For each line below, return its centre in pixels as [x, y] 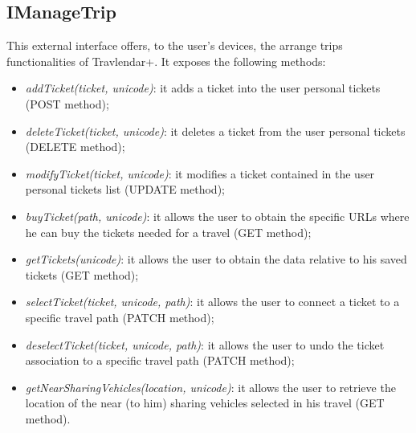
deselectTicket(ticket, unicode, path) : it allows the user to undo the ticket [205, 344]
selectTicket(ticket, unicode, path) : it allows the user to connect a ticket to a [212, 302]
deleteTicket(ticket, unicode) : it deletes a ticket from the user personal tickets [215, 131]
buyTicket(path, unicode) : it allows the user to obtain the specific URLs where [217, 216]
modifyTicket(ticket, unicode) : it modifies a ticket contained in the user [200, 173]
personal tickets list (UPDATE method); [125, 189]
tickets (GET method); [82, 274]
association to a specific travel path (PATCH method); [160, 360]
